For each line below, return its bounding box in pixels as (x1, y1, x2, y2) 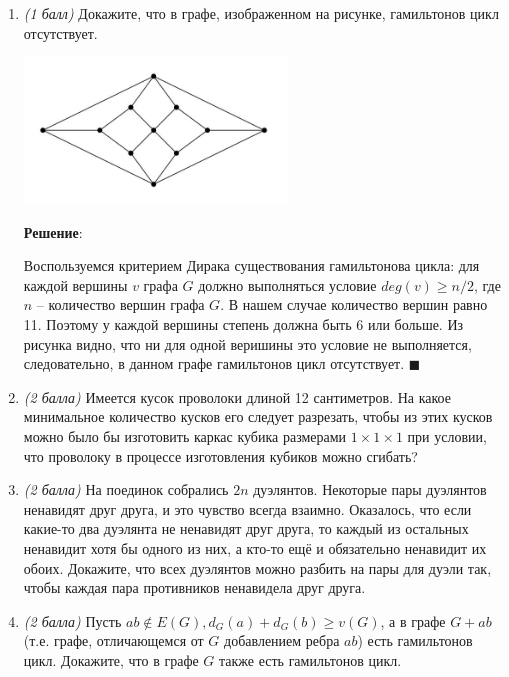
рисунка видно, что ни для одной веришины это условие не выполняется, (23, 333, 472, 354)
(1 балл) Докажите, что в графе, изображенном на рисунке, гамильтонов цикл (23, 3, 499, 23)
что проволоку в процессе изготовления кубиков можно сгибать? (23, 445, 418, 466)
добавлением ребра (224, 630, 340, 651)
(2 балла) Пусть (23, 610, 122, 631)
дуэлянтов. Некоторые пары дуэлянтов (253, 479, 487, 500)
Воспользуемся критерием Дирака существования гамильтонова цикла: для (23, 255, 480, 276)
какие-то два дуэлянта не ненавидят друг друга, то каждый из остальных (23, 518, 469, 539)
